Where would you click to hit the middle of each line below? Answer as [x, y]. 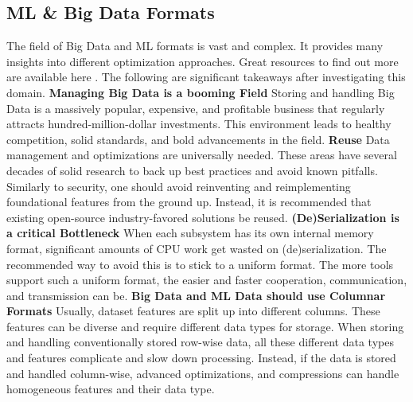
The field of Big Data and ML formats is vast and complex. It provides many [195, 46]
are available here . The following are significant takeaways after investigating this [206, 77]
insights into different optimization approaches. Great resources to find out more [203, 61]
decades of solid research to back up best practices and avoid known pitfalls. [192, 170]
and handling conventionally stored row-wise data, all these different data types [200, 342]
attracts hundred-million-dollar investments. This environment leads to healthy [199, 124]
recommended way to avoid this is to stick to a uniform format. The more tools [200, 264]
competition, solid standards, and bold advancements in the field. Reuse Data [198, 139]
